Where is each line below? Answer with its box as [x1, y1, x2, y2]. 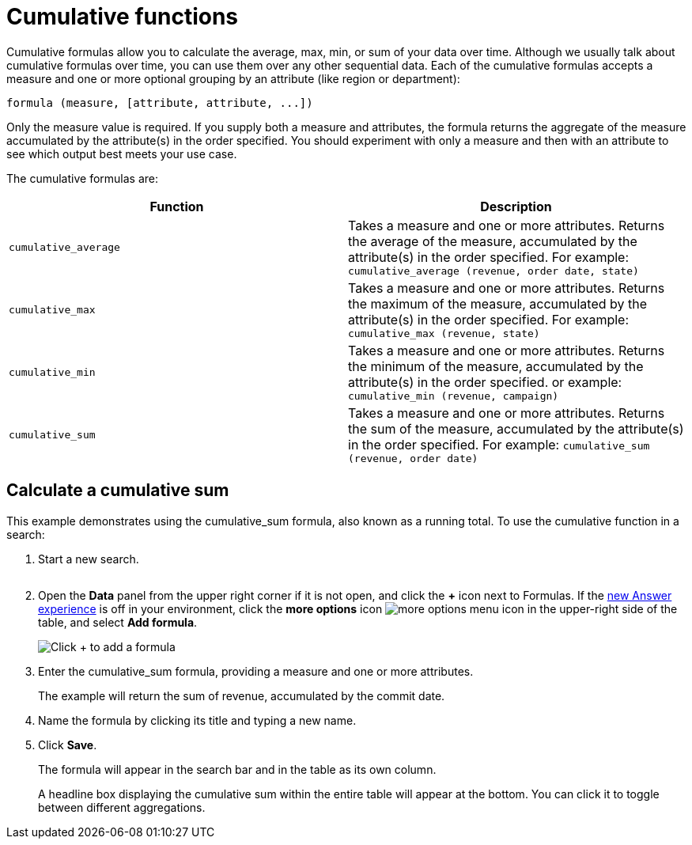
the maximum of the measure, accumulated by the [348, 295, 648, 312]
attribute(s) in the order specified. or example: [348, 373, 622, 390]
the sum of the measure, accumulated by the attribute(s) [348, 420, 684, 437]
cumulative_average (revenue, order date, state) [348, 264, 639, 277]
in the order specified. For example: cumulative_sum [348, 436, 650, 453]
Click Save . [38, 737, 97, 752]
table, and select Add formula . [38, 615, 198, 629]
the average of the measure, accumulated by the [348, 233, 637, 249]
